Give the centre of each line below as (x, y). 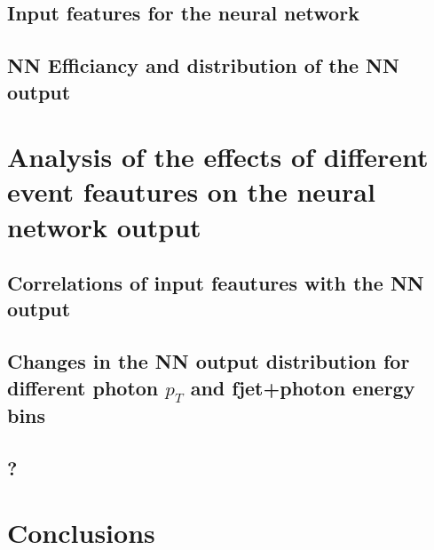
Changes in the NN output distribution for (209, 361)
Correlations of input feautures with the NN (216, 283)
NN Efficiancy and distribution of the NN (203, 65)
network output (104, 226)
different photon (83, 387)
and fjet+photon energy (303, 387)
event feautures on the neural (191, 191)
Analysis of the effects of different (218, 157)
